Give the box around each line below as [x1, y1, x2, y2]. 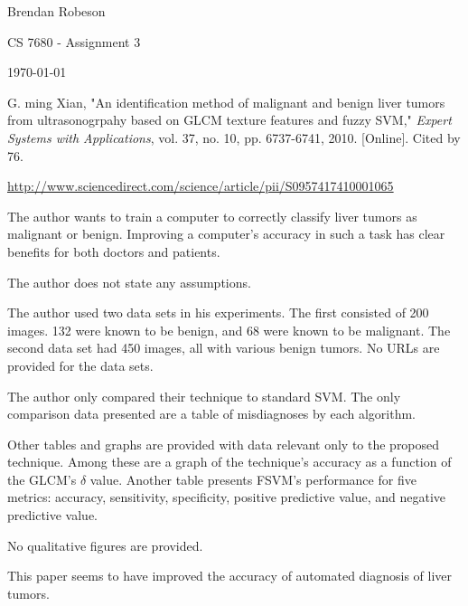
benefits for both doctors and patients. [7, 241, 220, 260]
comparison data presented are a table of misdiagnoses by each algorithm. [7, 404, 417, 423]
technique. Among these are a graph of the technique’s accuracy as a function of [7, 452, 452, 471]
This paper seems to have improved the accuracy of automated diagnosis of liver [7, 566, 453, 585]
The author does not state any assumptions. [7, 272, 251, 291]
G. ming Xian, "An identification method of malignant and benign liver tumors [7, 92, 445, 111]
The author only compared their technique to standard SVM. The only [7, 386, 401, 405]
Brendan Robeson [7, 2, 106, 20]
